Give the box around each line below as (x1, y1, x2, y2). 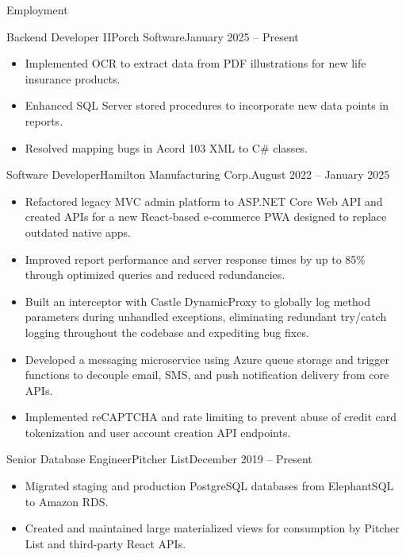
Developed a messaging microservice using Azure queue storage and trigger (25, 350, 390, 367)
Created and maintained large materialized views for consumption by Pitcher (25, 520, 400, 536)
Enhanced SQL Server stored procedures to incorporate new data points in (25, 97, 389, 114)
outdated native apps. (25, 223, 131, 240)
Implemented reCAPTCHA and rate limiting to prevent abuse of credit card (25, 408, 397, 425)
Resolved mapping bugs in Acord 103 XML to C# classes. (25, 139, 308, 156)
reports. (25, 112, 63, 129)
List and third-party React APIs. (25, 535, 186, 551)
